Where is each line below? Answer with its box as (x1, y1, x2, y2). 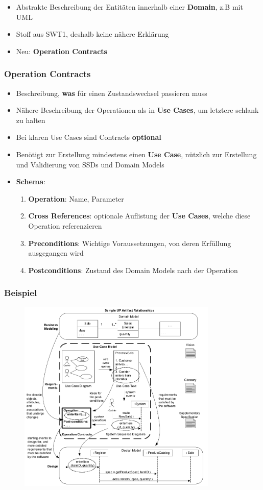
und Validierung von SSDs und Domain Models (16, 159, 164, 169)
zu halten (16, 114, 45, 125)
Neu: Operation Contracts (16, 45, 107, 56)
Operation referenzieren (28, 220, 102, 231)
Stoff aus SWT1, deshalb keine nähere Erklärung (16, 29, 169, 39)
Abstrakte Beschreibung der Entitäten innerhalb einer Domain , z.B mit (16, 2, 243, 12)
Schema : (16, 176, 45, 187)
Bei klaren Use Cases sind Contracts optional (16, 132, 161, 142)
